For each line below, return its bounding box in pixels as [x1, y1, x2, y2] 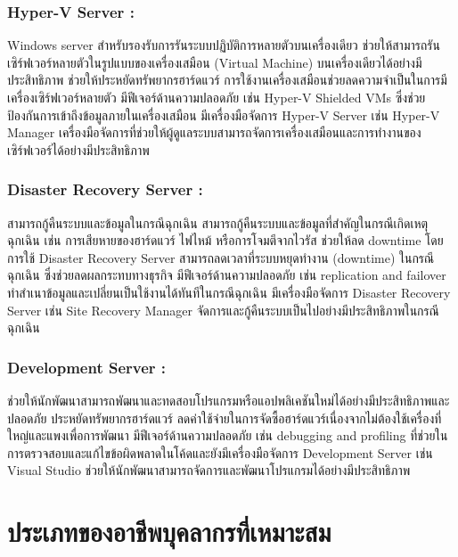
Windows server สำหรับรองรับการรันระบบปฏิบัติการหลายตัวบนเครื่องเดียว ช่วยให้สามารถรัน [7, 36, 440, 54]
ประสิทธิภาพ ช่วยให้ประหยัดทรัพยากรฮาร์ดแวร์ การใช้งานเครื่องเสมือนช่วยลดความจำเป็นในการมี [7, 70, 447, 89]
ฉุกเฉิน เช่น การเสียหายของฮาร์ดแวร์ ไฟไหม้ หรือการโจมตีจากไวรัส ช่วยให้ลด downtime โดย [7, 231, 444, 250]
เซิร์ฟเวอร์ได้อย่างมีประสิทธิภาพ [7, 140, 150, 159]
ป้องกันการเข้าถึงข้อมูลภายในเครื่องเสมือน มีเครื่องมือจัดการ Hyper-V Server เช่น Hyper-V [7, 105, 440, 124]
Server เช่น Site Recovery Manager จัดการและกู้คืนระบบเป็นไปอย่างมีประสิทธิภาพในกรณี [7, 300, 439, 319]
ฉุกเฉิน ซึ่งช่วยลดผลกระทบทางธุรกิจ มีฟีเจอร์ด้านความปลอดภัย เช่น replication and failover [7, 266, 446, 284]
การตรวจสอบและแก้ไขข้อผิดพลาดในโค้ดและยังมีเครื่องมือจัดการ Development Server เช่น [7, 443, 433, 462]
